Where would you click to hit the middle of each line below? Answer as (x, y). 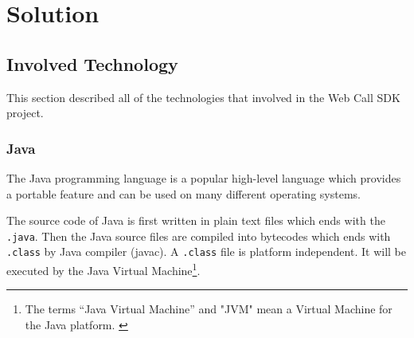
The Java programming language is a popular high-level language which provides (204, 177)
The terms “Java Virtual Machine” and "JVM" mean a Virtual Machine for (209, 309)
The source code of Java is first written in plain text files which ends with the (196, 220)
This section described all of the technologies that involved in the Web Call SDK (203, 97)
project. (25, 113)
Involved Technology (92, 63)
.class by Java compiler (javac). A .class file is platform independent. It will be (206, 252)
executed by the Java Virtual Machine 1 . (103, 269)
